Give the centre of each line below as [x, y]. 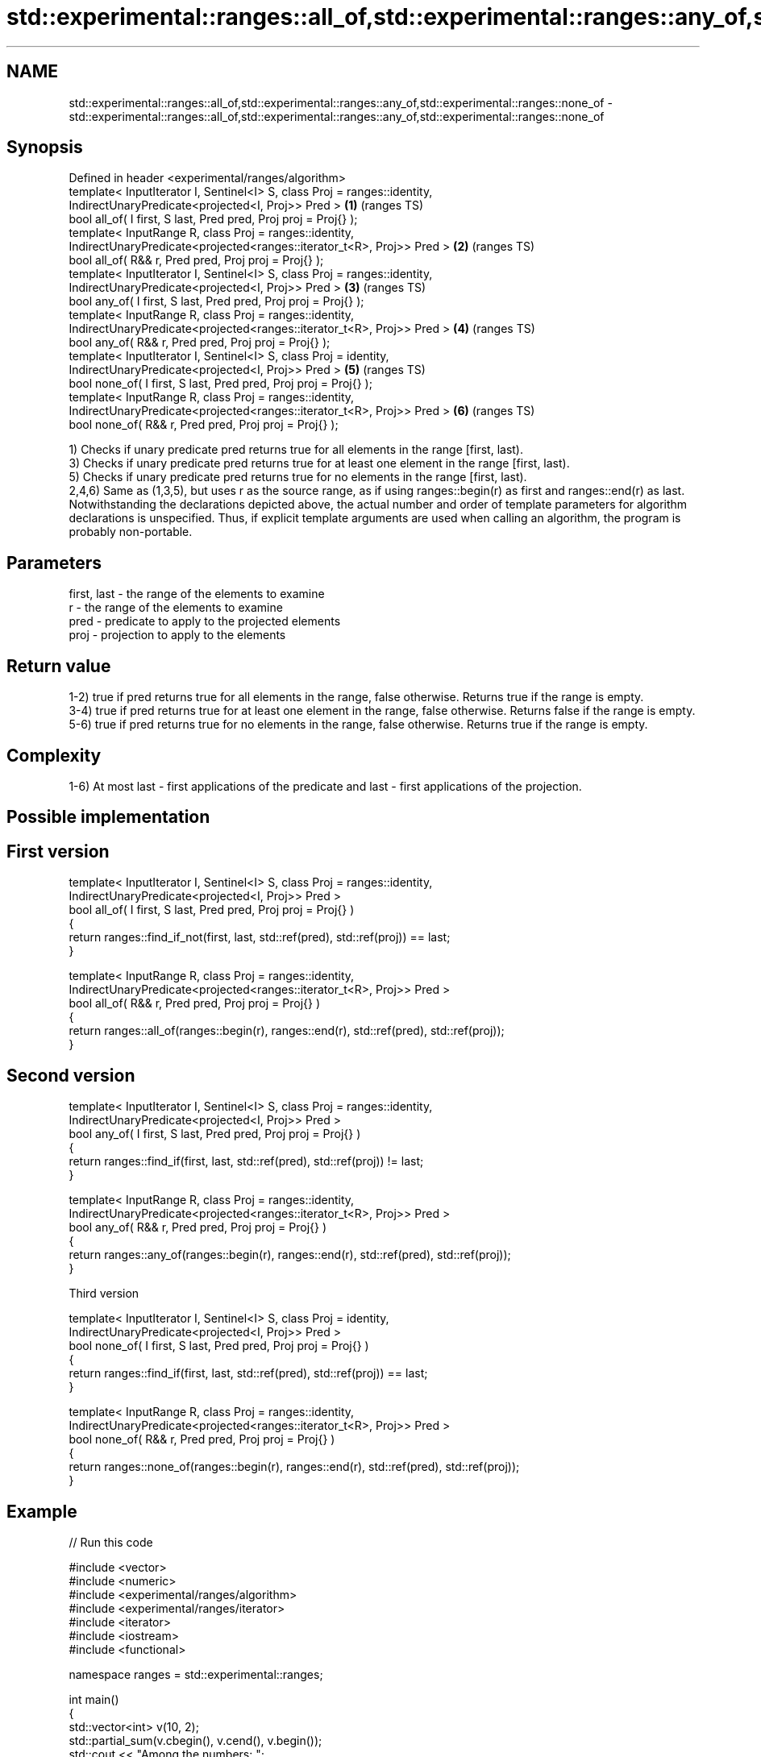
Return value [59, 666]
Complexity [54, 755]
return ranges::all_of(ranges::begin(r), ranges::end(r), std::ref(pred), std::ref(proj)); [287, 1031]
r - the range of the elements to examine [176, 608]
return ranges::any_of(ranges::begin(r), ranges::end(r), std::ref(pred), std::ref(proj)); [290, 1255]
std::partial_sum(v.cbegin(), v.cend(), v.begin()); [195, 1740]
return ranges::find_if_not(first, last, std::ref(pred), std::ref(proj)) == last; [260, 937]
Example [42, 1511]
